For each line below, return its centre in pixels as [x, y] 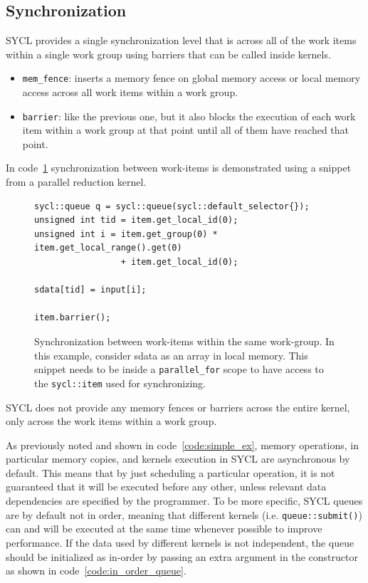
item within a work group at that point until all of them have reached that [186, 130]
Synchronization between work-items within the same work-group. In [184, 341]
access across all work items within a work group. [130, 92]
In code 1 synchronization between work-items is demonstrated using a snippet [179, 168]
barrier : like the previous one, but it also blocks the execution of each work [189, 116]
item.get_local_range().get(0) [108, 248]
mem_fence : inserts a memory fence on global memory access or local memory [191, 78]
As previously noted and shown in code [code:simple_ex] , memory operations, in [182, 445]
